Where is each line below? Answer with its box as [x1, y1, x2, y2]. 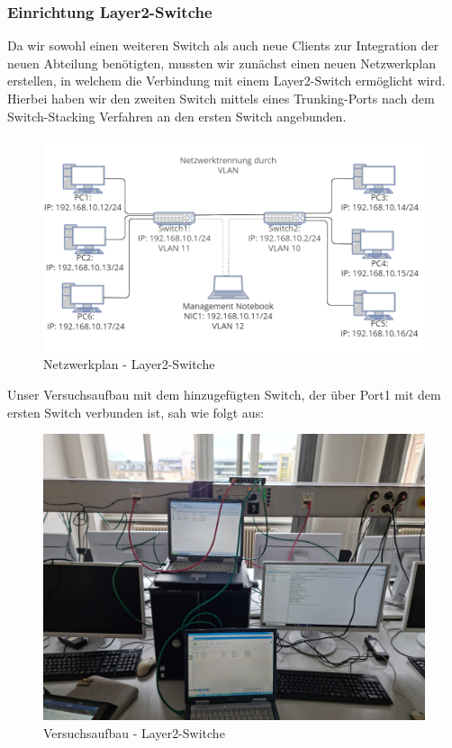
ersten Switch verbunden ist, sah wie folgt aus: [7, 402, 265, 421]
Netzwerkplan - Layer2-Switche [43, 355, 215, 374]
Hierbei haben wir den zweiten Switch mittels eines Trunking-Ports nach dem [7, 89, 435, 107]
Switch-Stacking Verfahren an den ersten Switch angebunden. [7, 106, 347, 125]
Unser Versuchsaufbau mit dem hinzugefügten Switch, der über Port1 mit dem [7, 384, 441, 403]
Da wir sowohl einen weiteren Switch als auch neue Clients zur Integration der [7, 36, 439, 55]
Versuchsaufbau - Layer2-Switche [43, 723, 225, 742]
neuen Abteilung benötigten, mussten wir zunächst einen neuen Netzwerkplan [7, 53, 436, 72]
